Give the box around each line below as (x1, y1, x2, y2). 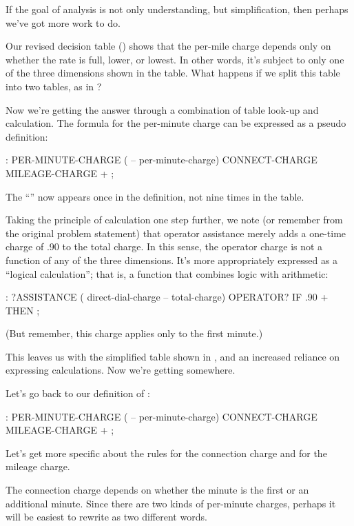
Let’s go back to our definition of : (6, 386, 150, 401)
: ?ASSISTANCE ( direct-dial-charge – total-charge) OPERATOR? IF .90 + (6, 290, 329, 304)
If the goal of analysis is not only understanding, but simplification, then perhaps (6, 2, 348, 16)
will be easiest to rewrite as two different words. (6, 509, 207, 524)
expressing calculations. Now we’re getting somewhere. (6, 363, 236, 377)
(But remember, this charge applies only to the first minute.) (6, 326, 263, 341)
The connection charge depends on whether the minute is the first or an (6, 483, 309, 497)
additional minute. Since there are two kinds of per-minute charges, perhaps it (6, 496, 336, 510)
